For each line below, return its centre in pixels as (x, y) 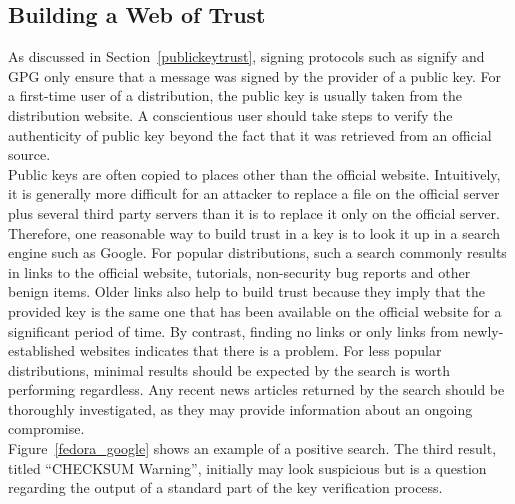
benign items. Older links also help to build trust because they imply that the (246, 291)
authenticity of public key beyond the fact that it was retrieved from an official (250, 134)
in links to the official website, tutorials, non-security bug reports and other (239, 271)
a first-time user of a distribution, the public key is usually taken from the (235, 95)
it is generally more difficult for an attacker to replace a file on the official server (254, 193)
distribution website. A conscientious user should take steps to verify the (230, 114)
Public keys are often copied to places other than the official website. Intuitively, (254, 173)
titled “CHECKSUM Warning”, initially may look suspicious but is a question (247, 467)
